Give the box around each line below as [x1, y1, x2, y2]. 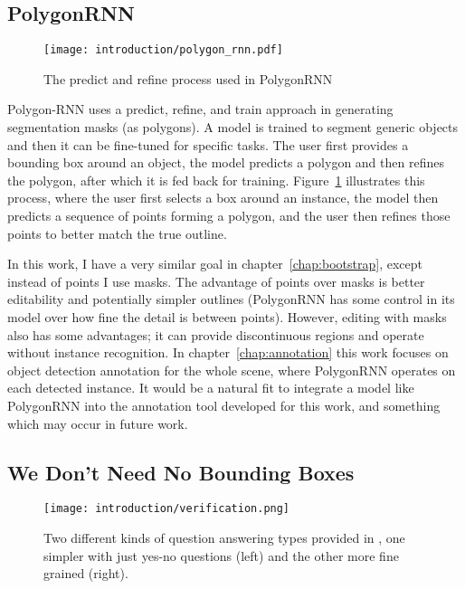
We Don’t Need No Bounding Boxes [7, 458, 355, 486]
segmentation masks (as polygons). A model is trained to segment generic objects [7, 118, 459, 137]
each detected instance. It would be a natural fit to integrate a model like [7, 378, 414, 397]
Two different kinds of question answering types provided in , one [43, 528, 405, 546]
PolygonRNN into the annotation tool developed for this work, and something [7, 395, 441, 414]
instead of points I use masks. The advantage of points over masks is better [7, 271, 425, 290]
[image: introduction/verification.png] [43, 502, 290, 516]
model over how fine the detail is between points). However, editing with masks [7, 307, 447, 326]
